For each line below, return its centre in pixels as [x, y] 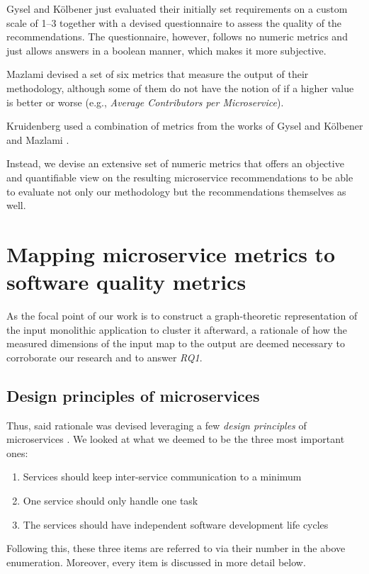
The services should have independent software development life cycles [176, 524]
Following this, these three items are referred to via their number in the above [176, 548]
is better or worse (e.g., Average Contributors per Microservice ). [145, 102]
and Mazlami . [38, 139]
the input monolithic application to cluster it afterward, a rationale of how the [177, 329]
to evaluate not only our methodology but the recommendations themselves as [176, 191]
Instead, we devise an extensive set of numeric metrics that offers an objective [175, 163]
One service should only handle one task [110, 500]
